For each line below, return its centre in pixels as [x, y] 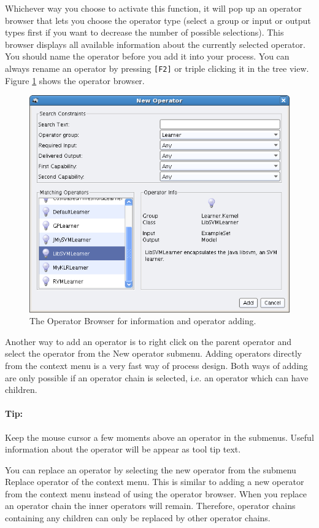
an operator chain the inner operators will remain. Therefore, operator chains [150, 506]
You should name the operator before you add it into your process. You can [147, 56]
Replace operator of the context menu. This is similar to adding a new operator [155, 482]
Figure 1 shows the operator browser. [75, 80]
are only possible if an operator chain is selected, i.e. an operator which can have [157, 377]
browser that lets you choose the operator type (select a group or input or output [158, 20]
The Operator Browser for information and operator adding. [143, 321]
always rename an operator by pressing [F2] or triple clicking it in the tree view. [157, 68]
